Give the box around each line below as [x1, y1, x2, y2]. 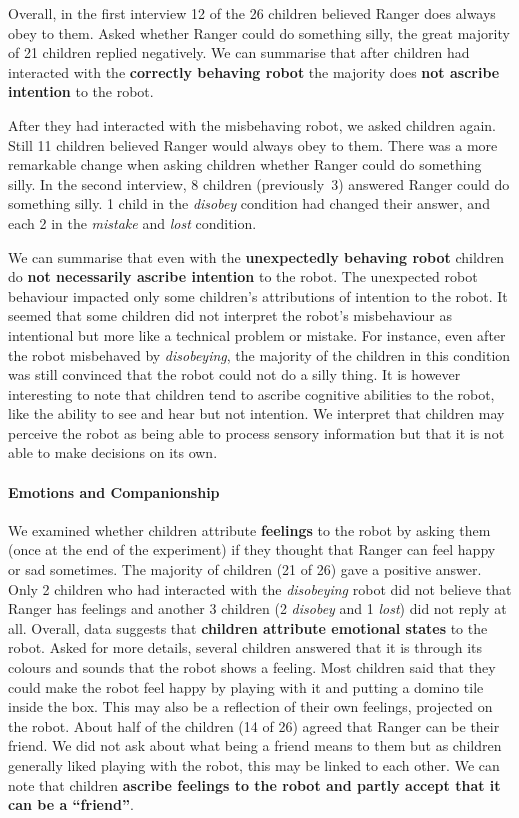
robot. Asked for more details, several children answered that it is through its [8, 637, 483, 658]
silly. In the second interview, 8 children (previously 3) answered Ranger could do [8, 173, 510, 194]
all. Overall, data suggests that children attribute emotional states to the [8, 617, 488, 638]
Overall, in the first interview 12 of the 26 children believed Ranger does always [8, 3, 496, 23]
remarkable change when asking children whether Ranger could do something [8, 154, 482, 175]
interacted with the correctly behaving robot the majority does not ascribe [8, 61, 500, 82]
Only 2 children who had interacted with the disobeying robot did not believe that [8, 578, 512, 599]
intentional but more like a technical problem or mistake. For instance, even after [8, 324, 506, 345]
